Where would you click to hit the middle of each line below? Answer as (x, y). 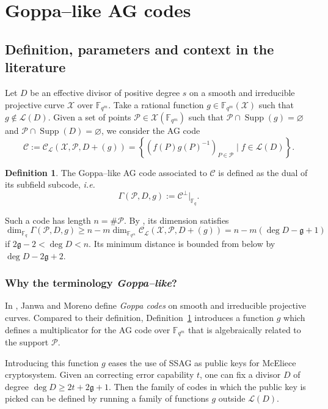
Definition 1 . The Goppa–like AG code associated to (106, 172)
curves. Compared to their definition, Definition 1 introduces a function (140, 317)
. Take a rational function (156, 104)
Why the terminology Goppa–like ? (91, 283)
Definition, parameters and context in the (140, 49)
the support (27, 342)
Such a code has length (48, 220)
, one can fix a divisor (240, 374)
